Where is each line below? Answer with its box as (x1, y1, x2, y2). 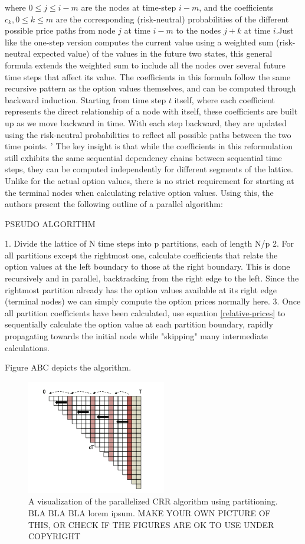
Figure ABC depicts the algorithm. (5, 361, 132, 373)
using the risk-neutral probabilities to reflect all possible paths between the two (5, 128, 291, 140)
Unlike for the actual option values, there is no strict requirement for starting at (5, 174, 294, 186)
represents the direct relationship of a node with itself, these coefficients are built (5, 105, 298, 117)
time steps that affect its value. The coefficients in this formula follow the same (5, 70, 291, 83)
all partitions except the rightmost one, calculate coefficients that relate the (5, 248, 278, 261)
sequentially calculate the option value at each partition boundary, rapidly (5, 318, 273, 330)
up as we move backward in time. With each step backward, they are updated (5, 116, 287, 129)
